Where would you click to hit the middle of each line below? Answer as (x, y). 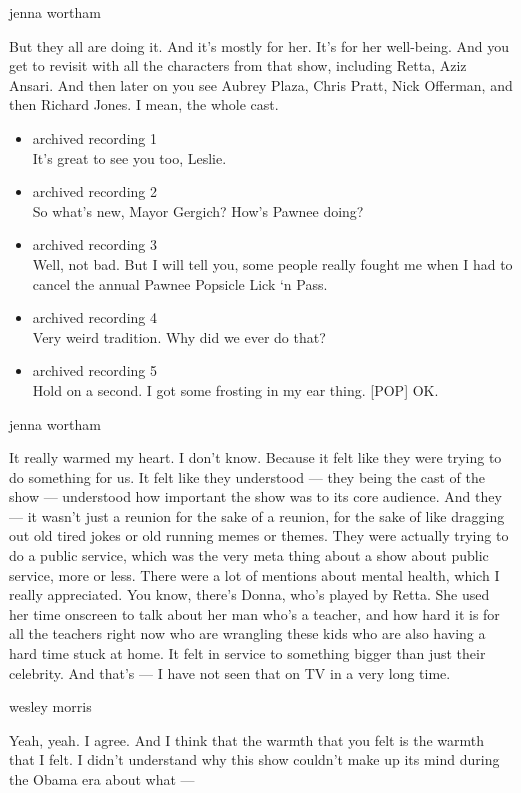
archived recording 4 (94, 317)
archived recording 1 (94, 137)
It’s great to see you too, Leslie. (129, 157)
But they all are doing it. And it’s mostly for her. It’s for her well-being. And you (259, 45)
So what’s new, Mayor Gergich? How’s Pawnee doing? (198, 210)
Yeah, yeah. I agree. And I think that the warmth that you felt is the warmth (247, 739)
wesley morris (50, 706)
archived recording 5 (94, 370)
